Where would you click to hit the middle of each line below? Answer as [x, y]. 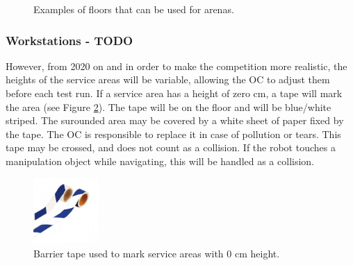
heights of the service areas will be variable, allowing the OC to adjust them [168, 79]
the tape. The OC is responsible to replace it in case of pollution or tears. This [173, 134]
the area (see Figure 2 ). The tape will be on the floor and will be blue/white [169, 106]
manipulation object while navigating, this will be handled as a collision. [160, 161]
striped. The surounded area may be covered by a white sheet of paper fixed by [175, 120]
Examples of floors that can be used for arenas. [134, 9]
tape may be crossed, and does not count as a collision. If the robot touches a [171, 147]
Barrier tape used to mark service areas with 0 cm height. [157, 253]
